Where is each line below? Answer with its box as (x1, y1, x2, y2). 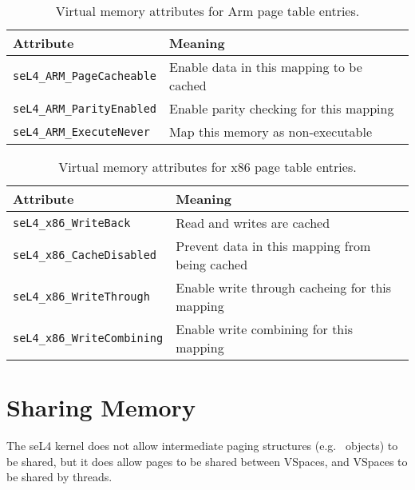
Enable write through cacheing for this (176, 278, 392, 297)
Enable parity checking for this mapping (169, 99, 394, 118)
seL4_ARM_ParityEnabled (13, 102, 157, 115)
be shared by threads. (6, 468, 113, 485)
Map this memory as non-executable (169, 122, 373, 141)
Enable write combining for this (176, 320, 354, 338)
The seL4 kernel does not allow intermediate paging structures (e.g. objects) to (6, 437, 398, 454)
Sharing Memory (6, 391, 196, 424)
